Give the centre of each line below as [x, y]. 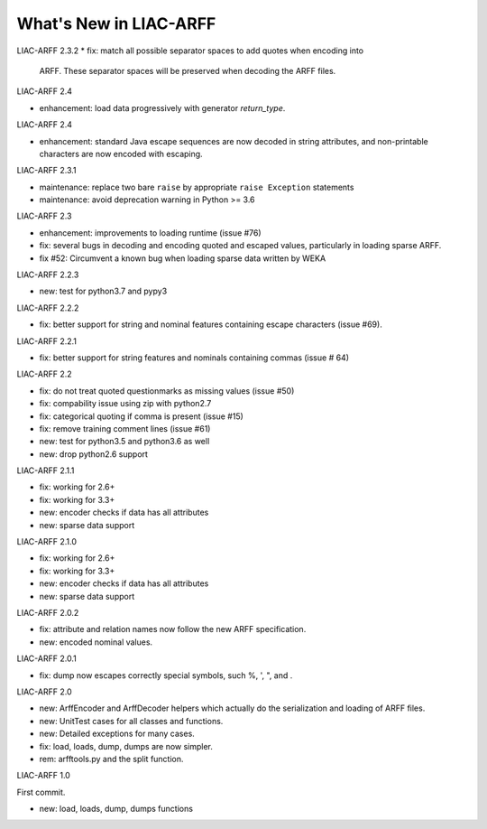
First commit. [41, 792]
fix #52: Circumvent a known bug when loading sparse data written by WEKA [183, 258]
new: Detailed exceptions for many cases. [117, 734]
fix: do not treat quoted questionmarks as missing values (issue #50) [167, 391]
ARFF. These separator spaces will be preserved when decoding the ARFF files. [188, 70]
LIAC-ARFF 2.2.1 [46, 341]
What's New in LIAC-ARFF [116, 23]
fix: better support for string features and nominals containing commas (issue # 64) [194, 358]
